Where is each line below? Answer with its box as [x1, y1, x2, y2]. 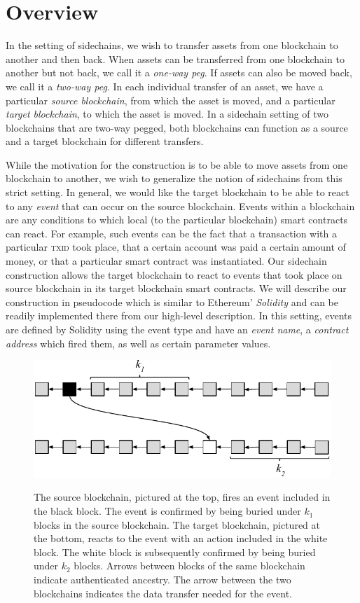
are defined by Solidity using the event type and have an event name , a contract [6, 322, 349, 336]
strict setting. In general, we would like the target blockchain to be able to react [6, 185, 349, 200]
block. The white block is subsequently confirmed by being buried [34, 544, 316, 559]
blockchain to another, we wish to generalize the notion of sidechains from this [6, 171, 342, 186]
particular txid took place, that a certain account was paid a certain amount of [6, 240, 346, 254]
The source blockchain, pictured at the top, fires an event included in [34, 490, 331, 504]
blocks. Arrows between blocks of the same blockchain [74, 558, 305, 573]
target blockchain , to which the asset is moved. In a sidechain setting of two [6, 106, 329, 121]
